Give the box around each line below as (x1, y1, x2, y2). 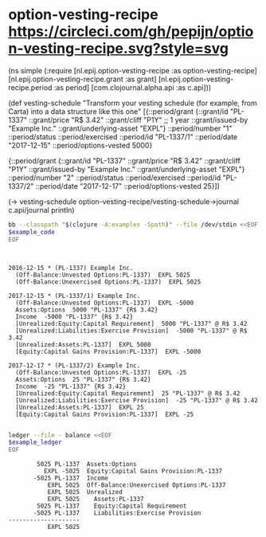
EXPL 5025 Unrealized (47, 488, 123, 496)
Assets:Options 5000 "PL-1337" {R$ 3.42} (15, 305, 158, 314)
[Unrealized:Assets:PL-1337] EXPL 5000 (15, 340, 151, 348)
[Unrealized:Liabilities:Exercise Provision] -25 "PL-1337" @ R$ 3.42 (15, 396, 259, 404)
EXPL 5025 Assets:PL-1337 (47, 496, 145, 504)
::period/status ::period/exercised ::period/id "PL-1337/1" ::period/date (8, 131, 238, 141)
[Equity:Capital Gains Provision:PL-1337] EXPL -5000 (15, 347, 201, 355)
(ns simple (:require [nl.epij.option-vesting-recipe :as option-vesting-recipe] (8, 65, 257, 75)
